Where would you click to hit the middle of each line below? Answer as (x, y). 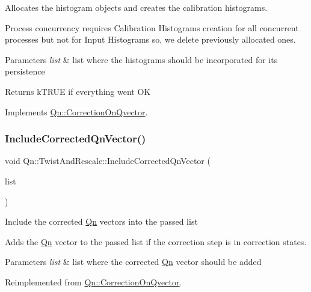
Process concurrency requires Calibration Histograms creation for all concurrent (152, 27)
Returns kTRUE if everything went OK (78, 91)
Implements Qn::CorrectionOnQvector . (76, 111)
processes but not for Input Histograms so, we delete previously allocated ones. (150, 39)
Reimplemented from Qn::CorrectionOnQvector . (94, 281)
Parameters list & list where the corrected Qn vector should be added (133, 262)
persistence (25, 71)
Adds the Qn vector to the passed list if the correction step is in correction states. (156, 241)
